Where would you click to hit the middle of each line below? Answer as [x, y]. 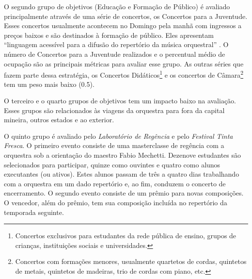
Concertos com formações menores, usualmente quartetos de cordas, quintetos [131, 261]
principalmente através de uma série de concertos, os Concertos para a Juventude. [126, 16]
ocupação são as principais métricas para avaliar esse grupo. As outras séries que [124, 63]
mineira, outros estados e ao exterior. [59, 120]
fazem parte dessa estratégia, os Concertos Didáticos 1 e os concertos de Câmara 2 [124, 74]
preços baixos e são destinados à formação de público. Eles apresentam [109, 35]
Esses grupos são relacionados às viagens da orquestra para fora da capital [114, 110]
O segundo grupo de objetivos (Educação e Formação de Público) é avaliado [117, 6]
